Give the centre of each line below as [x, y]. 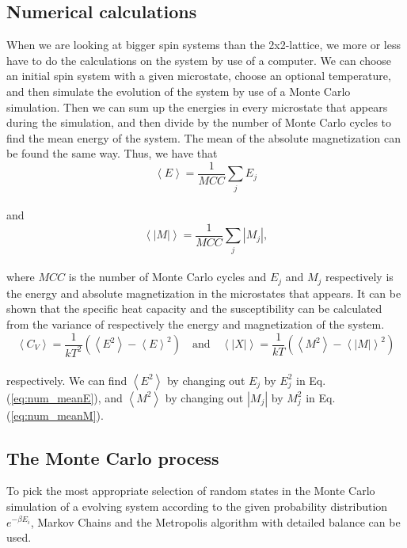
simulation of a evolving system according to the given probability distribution [197, 506]
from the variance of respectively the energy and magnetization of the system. [196, 323]
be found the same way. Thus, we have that [112, 153]
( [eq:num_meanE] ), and [65, 397]
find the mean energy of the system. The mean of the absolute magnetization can [204, 137]
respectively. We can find [67, 380]
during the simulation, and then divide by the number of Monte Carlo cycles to [199, 122]
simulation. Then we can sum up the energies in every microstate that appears [197, 107]
